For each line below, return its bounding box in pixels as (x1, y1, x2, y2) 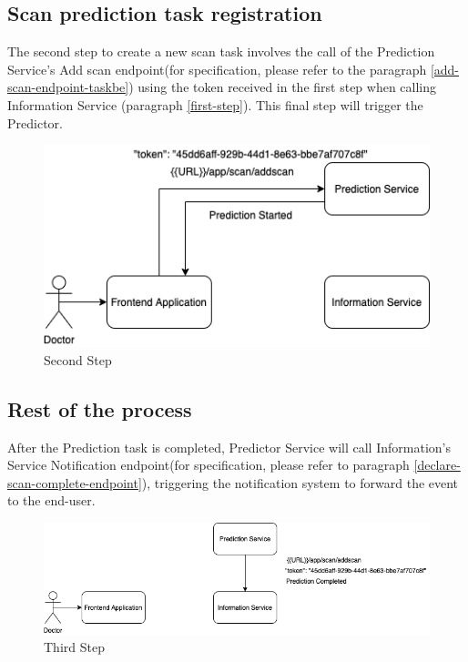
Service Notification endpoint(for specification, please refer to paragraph (7, 455, 410, 474)
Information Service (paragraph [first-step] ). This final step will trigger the (7, 95, 423, 114)
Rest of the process (7, 394, 192, 423)
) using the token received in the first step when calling (128, 77, 437, 97)
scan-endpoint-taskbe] (7, 77, 129, 97)
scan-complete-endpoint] (7, 473, 142, 492)
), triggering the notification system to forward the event (141, 473, 459, 492)
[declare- (413, 455, 461, 474)
